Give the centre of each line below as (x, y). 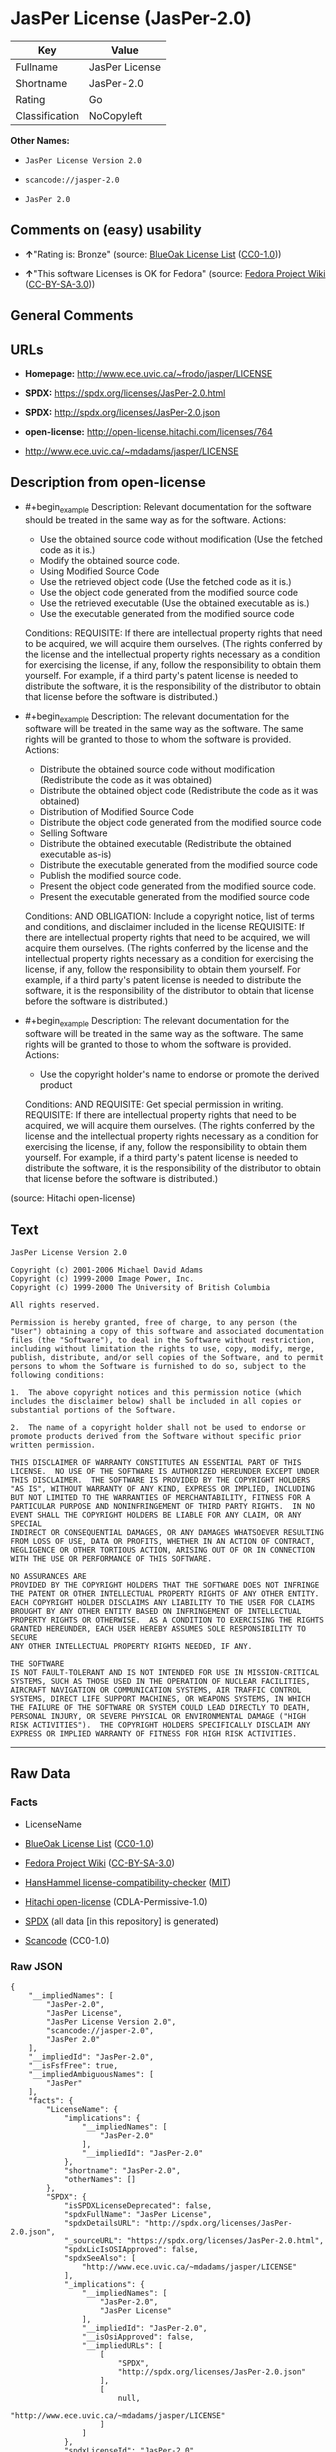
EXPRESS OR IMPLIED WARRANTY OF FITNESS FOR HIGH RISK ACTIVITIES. (154, 1733)
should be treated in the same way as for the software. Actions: (155, 519)
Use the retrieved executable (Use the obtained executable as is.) (174, 603)
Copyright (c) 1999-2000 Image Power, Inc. (102, 1278)
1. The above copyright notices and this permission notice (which (156, 1392)
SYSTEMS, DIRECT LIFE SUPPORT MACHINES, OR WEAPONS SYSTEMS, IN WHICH (160, 1698)
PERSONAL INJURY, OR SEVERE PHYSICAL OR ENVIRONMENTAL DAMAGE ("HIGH (158, 1716)
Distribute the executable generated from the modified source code (178, 865)
